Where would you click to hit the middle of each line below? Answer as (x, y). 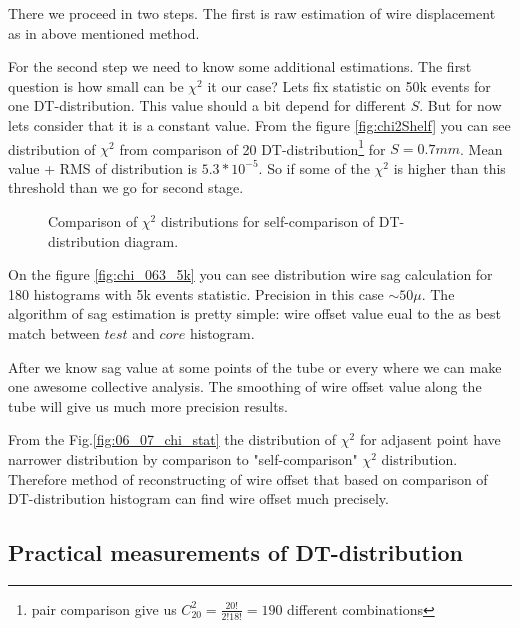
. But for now (460, 105)
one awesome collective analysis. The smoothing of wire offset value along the (245, 386)
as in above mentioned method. (104, 32)
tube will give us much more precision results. (148, 405)
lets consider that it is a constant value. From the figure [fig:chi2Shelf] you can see (259, 124)
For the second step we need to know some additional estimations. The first (240, 66)
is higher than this (449, 167)
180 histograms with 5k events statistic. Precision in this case (196, 293)
